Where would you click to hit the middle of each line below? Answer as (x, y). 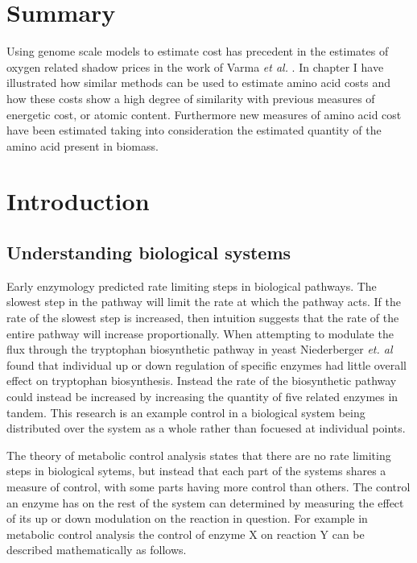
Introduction (78, 201)
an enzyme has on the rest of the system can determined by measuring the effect (205, 502)
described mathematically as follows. (97, 550)
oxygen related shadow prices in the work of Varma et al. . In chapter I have (195, 66)
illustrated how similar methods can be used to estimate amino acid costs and (198, 83)
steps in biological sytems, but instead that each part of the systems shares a (196, 471)
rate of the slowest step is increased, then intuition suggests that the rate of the (203, 318)
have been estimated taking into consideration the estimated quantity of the (194, 130)
